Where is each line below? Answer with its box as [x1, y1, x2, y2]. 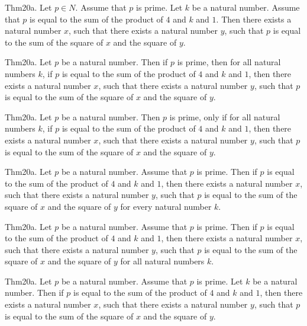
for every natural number [120, 200, 212, 212]
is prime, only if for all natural [169, 110, 280, 123]
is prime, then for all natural [177, 56, 281, 68]
